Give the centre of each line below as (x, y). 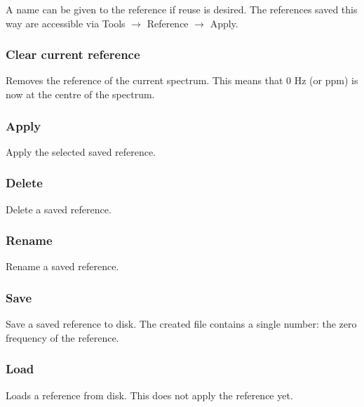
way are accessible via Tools (66, 23)
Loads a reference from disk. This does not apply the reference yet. (149, 395)
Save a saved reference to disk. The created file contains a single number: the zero (181, 324)
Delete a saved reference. (59, 209)
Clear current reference (73, 54)
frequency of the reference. (62, 337)
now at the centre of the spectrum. (80, 94)
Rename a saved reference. (62, 266)
